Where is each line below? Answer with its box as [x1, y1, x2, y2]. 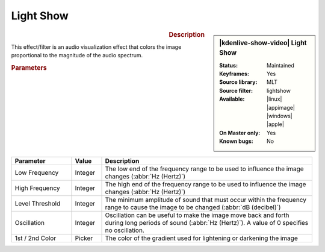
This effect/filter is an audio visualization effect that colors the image [11, 43, 182, 51]
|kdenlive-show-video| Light [219, 39, 307, 47]
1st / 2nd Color [14, 234, 57, 242]
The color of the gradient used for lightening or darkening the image [105, 234, 298, 242]
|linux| [267, 95, 282, 102]
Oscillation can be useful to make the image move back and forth [105, 211, 289, 219]
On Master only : [219, 129, 261, 136]
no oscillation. [105, 226, 144, 235]
